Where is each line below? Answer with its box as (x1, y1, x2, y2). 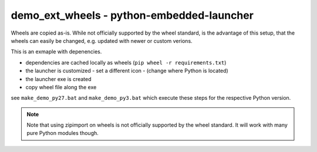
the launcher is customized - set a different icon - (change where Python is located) (25, 67, 228, 75)
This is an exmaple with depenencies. (11, 48, 102, 55)
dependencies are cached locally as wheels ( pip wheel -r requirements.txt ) (25, 59, 227, 66)
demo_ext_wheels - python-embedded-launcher (11, 9, 254, 22)
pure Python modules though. (26, 130, 99, 137)
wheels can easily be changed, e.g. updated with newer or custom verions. (11, 37, 193, 44)
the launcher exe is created (25, 75, 92, 82)
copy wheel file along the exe (25, 83, 97, 90)
